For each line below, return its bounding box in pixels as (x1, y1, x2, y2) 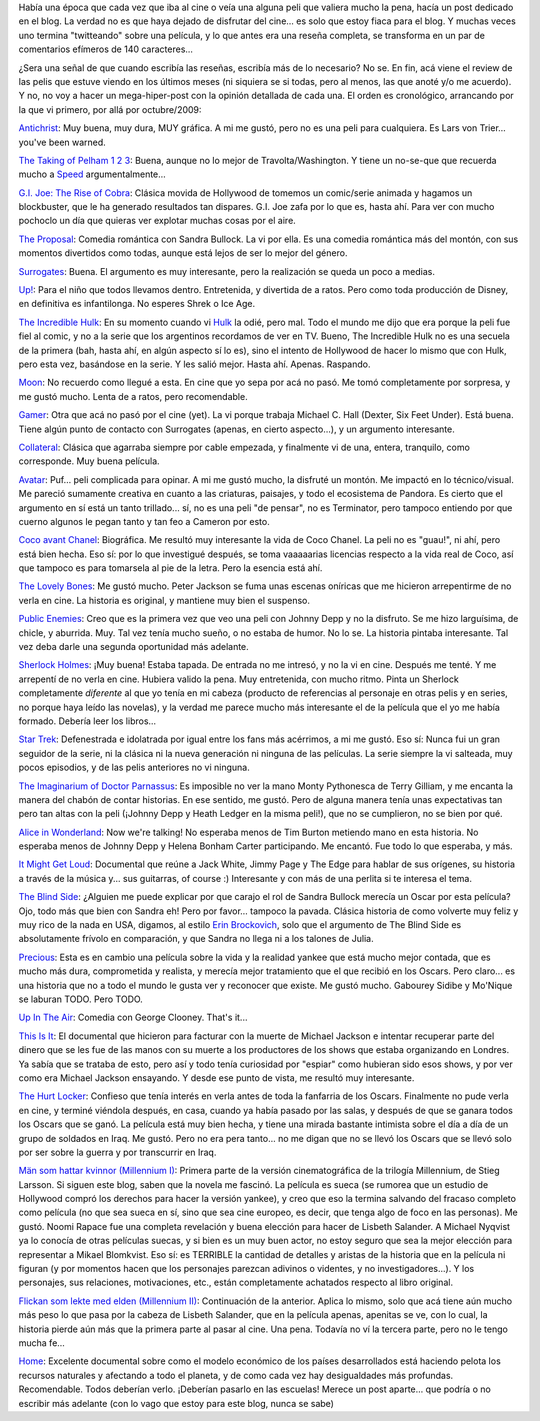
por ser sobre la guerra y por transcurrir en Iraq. (18, 1146, 217, 1158)
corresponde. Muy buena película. (18, 455, 160, 467)
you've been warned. (18, 136, 107, 148)
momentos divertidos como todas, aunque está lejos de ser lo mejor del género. (18, 247, 348, 259)
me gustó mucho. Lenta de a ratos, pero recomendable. (18, 390, 249, 402)
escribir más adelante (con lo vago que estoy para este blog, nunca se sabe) (18, 1397, 335, 1409)
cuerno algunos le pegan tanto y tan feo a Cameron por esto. (18, 515, 270, 527)
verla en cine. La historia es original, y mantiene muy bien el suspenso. (18, 594, 310, 606)
